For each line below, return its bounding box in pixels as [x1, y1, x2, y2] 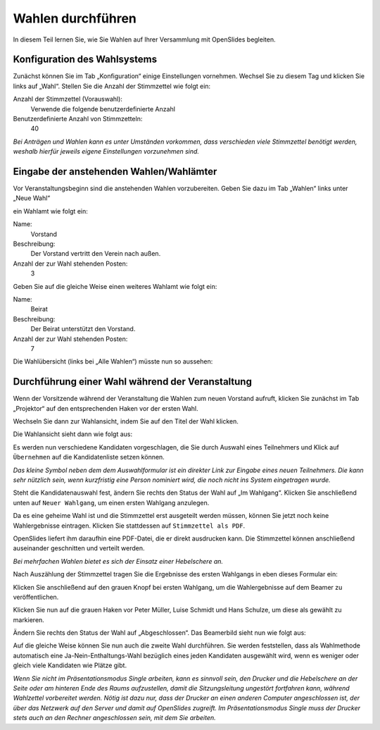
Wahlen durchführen [13, 11, 137, 26]
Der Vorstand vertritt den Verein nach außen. [30, 249, 161, 258]
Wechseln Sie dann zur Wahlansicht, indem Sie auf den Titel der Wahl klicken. [13, 417, 239, 426]
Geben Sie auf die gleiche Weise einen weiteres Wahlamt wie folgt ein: [13, 282, 217, 290]
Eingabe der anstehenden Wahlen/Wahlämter [13, 166, 217, 178]
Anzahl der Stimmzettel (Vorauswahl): [13, 95, 123, 104]
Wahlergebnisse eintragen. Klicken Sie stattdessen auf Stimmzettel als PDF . [13, 521, 246, 530]
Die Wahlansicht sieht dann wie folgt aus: [13, 430, 133, 438]
